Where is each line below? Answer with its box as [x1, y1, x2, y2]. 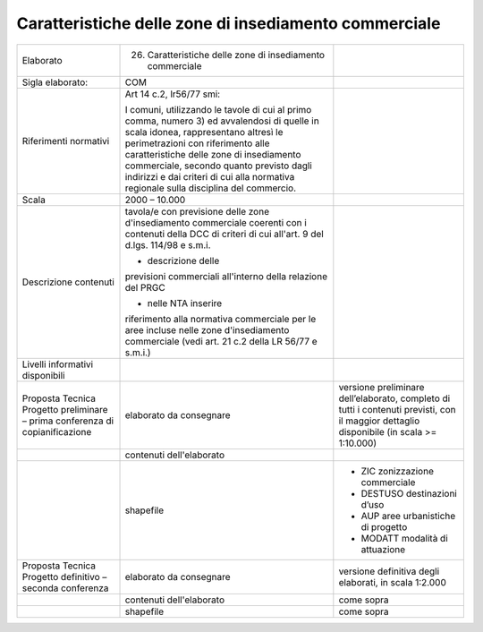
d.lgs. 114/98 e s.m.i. [124, 238, 211, 251]
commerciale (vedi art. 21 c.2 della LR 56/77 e [124, 335, 318, 347]
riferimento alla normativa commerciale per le [124, 312, 317, 325]
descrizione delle [147, 254, 220, 267]
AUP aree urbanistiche [360, 509, 456, 522]
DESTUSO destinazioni [360, 487, 458, 500]
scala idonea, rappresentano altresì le [124, 125, 284, 138]
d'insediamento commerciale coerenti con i [124, 216, 308, 228]
